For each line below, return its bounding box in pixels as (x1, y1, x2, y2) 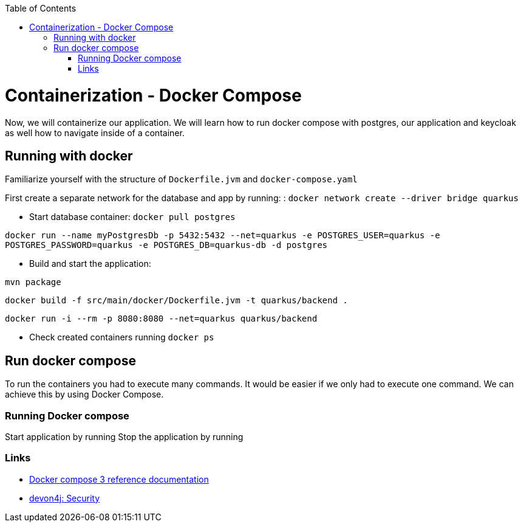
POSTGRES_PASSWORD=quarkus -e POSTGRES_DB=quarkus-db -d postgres (5, 240, 328, 250)
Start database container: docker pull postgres (29, 212, 236, 222)
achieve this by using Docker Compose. (5, 389, 164, 400)
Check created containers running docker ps (29, 332, 214, 343)
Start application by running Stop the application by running (5, 431, 244, 442)
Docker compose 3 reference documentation (29, 474, 209, 484)
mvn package (5, 277, 61, 288)
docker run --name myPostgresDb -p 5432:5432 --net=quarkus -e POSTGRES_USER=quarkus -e (5, 230, 440, 241)
